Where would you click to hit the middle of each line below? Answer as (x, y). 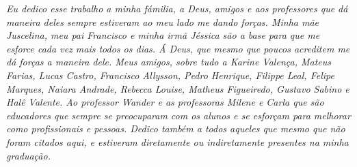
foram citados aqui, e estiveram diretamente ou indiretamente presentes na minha (177, 141)
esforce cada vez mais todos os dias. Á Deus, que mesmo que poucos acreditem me (178, 48)
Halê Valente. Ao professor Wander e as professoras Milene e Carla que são (165, 102)
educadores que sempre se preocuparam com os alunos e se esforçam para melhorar (178, 115)
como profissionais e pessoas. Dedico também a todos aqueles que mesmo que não (176, 128)
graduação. (28, 155)
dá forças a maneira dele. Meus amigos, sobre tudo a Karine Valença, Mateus (169, 62)
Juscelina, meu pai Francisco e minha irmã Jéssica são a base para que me (163, 35)
